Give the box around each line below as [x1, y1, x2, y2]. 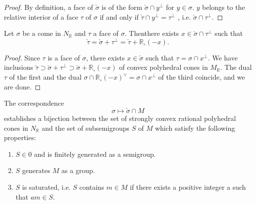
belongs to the [202, 2, 245, 12]
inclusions [4, 62, 33, 72]
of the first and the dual [9, 72, 82, 82]
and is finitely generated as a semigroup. [34, 148, 156, 159]
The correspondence [4, 98, 64, 108]
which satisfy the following [155, 122, 235, 133]
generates [22, 165, 50, 175]
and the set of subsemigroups [41, 122, 129, 133]
